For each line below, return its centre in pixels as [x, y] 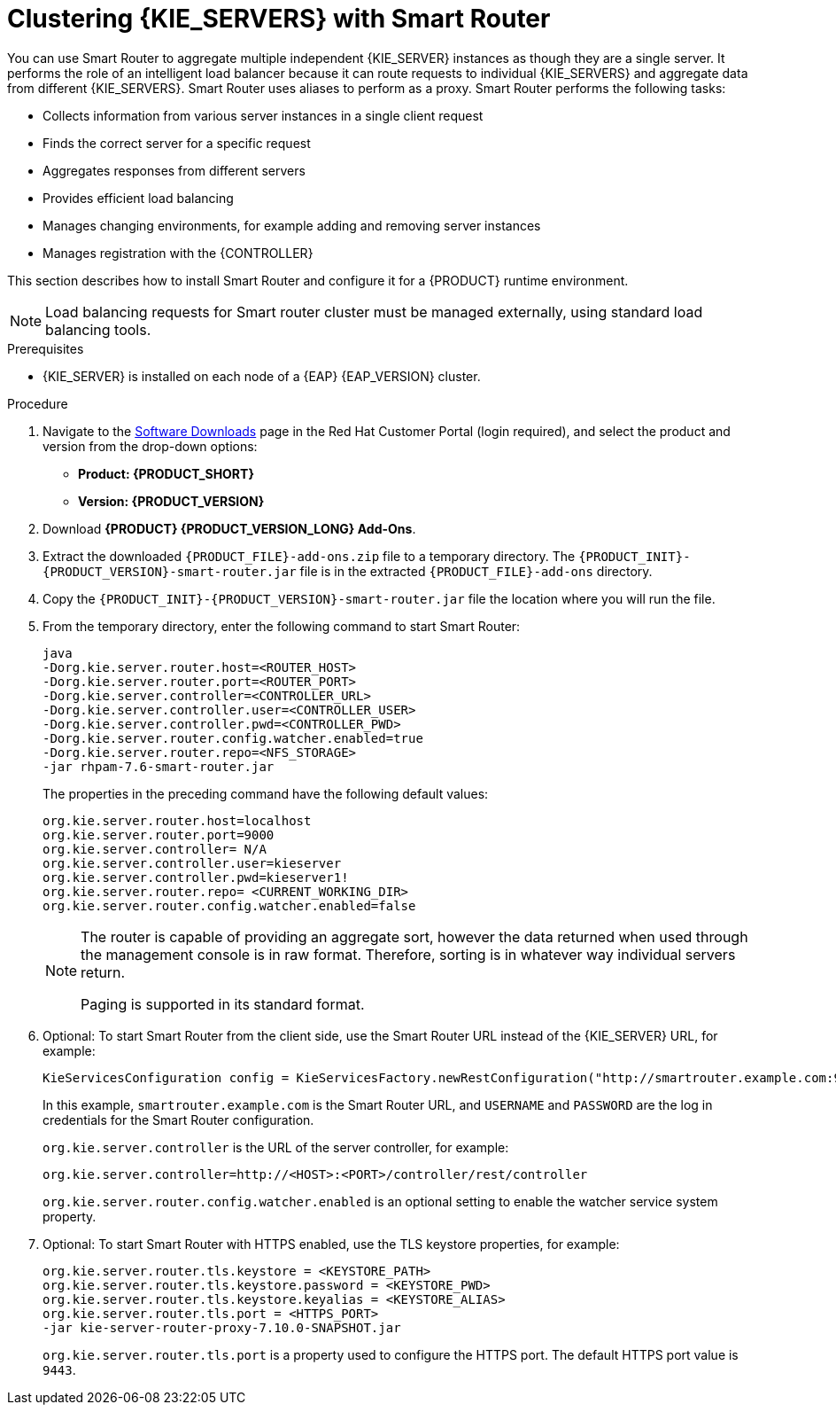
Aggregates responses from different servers [174, 170]
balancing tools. [98, 329]
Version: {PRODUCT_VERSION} [171, 501]
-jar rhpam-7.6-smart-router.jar [159, 766]
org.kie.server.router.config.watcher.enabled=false [229, 905]
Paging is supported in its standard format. [223, 1004]
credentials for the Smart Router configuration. [178, 1119]
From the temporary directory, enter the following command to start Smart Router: [282, 626]
